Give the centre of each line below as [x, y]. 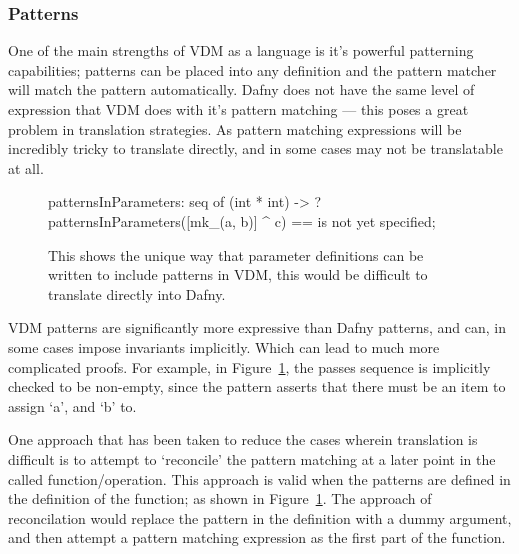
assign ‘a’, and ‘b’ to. [72, 405]
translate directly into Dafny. [137, 293]
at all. [26, 167]
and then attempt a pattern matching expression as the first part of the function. [257, 537]
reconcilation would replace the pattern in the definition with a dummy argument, [260, 517]
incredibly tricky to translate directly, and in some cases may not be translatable [255, 148]
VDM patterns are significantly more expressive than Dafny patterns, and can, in [257, 327]
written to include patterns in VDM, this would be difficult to [238, 274]
